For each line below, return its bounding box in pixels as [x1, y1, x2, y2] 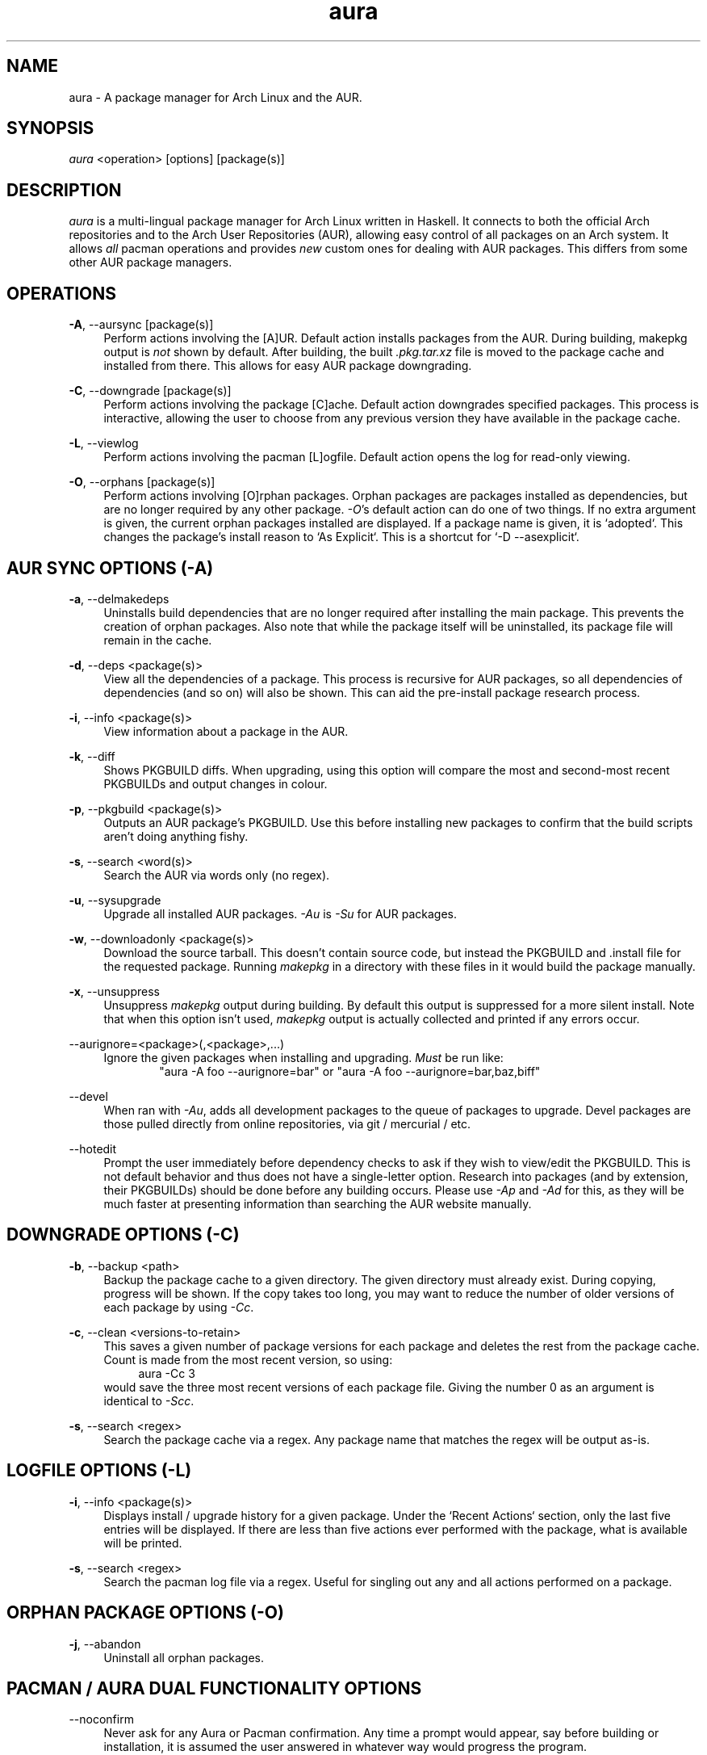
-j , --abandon [69, 1636, 141, 1651]
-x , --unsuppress [69, 984, 160, 998]
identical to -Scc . [103, 1393, 195, 1408]
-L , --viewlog [69, 436, 139, 451]
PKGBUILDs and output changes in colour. [103, 776, 328, 791]
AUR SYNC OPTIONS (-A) [6, 557, 214, 578]
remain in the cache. [103, 632, 212, 647]
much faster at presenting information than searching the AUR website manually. [103, 1196, 532, 1211]
